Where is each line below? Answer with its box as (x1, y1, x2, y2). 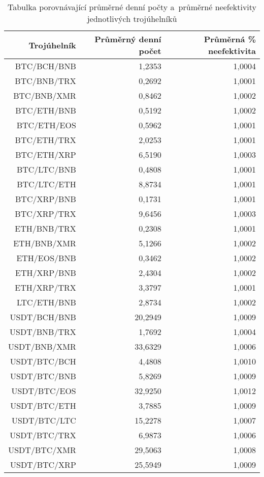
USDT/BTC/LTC (11, 414, 76, 426)
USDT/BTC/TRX (10, 429, 76, 441)
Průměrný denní (94, 33, 161, 45)
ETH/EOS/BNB (16, 252, 76, 264)
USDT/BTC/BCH (10, 355, 76, 367)
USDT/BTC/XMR (8, 444, 76, 456)
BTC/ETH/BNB (15, 104, 76, 116)
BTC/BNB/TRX (15, 75, 76, 87)
